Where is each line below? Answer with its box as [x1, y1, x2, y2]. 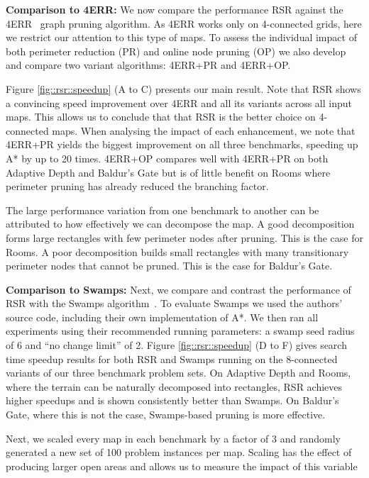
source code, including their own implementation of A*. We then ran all [6, 309, 319, 324]
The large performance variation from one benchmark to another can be [6, 202, 319, 217]
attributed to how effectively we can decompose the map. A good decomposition [6, 216, 355, 231]
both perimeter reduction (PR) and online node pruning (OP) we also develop [6, 43, 346, 58]
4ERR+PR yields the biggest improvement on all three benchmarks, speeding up [6, 137, 358, 152]
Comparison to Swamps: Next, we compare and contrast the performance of [6, 282, 351, 296]
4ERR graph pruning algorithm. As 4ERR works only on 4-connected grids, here [6, 16, 362, 30]
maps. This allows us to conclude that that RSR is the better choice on [6, 109, 316, 124]
